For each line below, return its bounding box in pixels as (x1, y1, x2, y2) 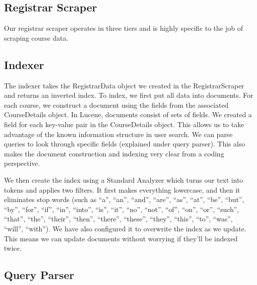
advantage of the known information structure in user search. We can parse (4, 129, 233, 139)
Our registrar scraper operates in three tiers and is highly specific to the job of (4, 23, 243, 33)
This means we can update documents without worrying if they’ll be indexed (4, 233, 238, 243)
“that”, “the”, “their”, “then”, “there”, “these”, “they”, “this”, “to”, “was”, (4, 214, 233, 224)
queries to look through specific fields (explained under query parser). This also (4, 139, 245, 149)
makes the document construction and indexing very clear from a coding (4, 148, 224, 158)
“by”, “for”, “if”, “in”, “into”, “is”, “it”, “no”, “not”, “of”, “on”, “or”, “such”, (4, 204, 239, 214)
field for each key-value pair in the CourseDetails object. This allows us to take (4, 119, 244, 129)
